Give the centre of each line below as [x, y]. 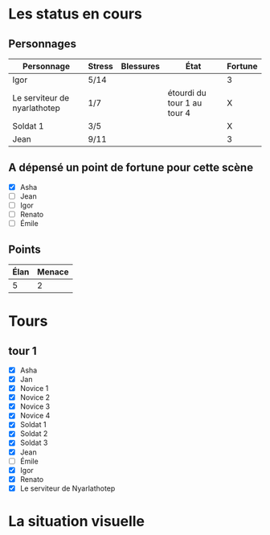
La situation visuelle [77, 521]
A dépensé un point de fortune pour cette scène [131, 168]
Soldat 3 [34, 442]
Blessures [141, 66]
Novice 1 [34, 389]
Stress [101, 66]
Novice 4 [35, 416]
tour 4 [179, 113]
